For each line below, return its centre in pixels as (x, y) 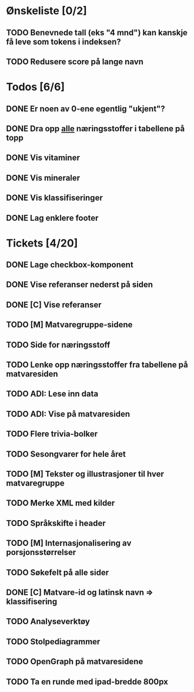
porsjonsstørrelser (41, 552)
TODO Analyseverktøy (48, 622)
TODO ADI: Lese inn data (52, 394)
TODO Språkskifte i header (56, 523)
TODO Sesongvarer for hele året (66, 454)
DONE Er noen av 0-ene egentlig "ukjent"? (86, 109)
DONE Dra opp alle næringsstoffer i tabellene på (96, 129)
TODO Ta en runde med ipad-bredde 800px (87, 682)
